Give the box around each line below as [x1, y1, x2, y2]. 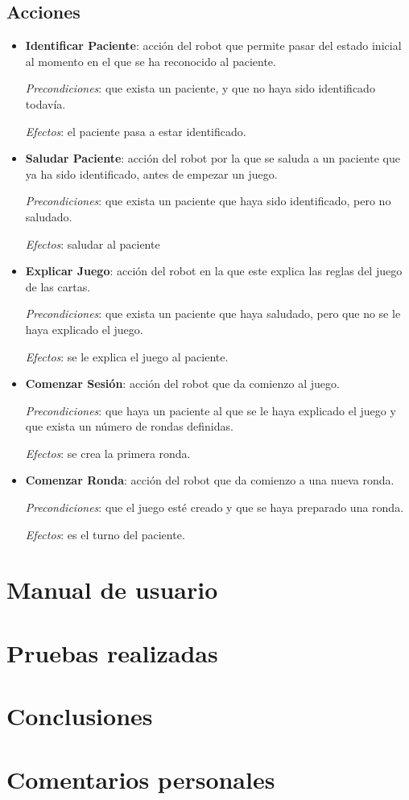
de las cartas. [25, 278, 91, 295]
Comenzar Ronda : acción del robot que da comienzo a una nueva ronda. [25, 472, 395, 489]
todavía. [25, 95, 66, 112]
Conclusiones [6, 699, 153, 732]
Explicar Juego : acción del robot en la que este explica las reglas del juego [25, 262, 403, 279]
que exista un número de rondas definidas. [25, 418, 233, 435]
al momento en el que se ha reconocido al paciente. [25, 52, 276, 69]
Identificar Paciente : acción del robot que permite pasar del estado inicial [25, 37, 402, 54]
